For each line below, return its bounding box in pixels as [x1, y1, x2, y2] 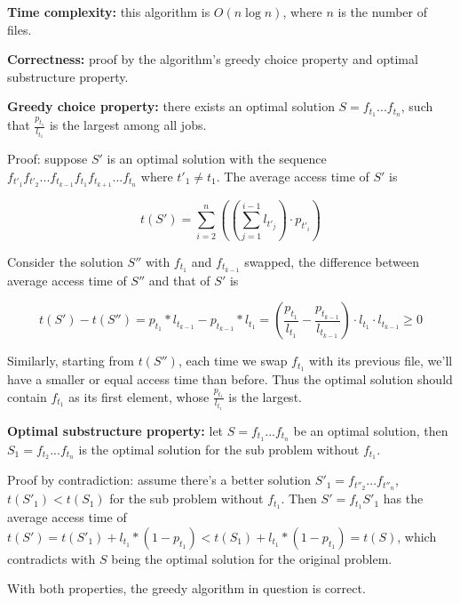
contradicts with [7, 549, 96, 567]
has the [383, 489, 424, 508]
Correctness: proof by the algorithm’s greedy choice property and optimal [7, 50, 418, 68]
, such [401, 97, 433, 116]
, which [397, 527, 437, 545]
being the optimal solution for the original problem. [111, 549, 393, 567]
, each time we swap [178, 351, 288, 370]
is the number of [337, 3, 428, 20]
